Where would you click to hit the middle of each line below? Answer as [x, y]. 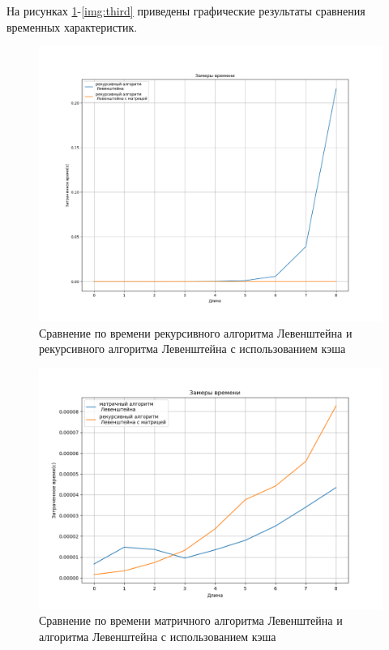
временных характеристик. [72, 26]
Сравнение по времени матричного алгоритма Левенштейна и [191, 620]
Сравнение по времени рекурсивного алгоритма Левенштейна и [196, 332]
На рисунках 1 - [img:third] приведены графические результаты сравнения [186, 11]
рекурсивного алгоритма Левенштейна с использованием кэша [192, 349]
